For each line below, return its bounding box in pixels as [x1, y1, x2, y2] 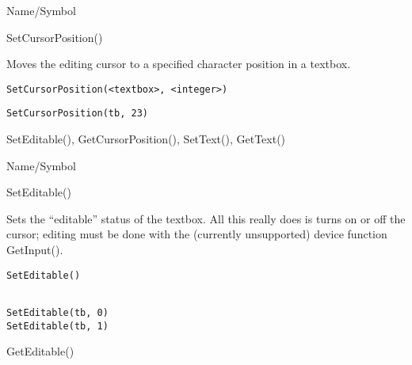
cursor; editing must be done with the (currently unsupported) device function [6, 226, 387, 242]
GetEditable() [6, 343, 74, 359]
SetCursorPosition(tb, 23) [6, 108, 148, 120]
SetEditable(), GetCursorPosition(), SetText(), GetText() [6, 131, 286, 147]
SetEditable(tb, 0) [6, 306, 109, 318]
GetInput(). [6, 241, 63, 258]
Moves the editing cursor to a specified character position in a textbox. [6, 55, 351, 72]
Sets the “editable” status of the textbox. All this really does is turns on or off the [6, 210, 406, 226]
